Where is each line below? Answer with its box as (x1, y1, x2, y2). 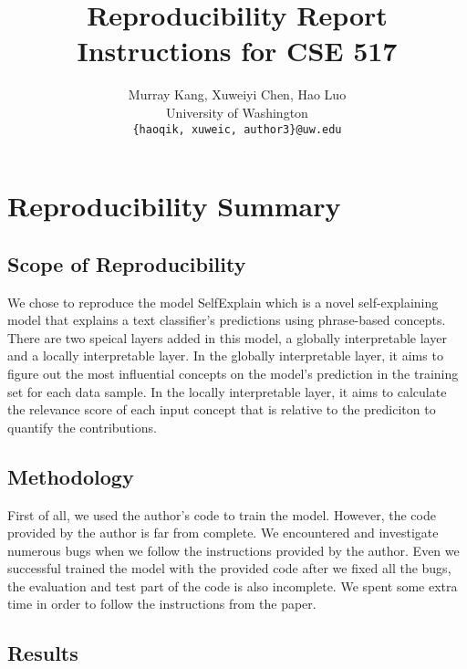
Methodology (7, 462, 134, 490)
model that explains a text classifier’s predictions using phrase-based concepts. (7, 310, 446, 329)
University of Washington (166, 102, 308, 121)
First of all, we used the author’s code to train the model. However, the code (7, 505, 436, 524)
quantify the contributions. (7, 417, 157, 436)
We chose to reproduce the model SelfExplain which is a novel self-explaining (7, 292, 439, 311)
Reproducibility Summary (7, 187, 341, 225)
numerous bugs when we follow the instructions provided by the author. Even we (7, 540, 460, 559)
